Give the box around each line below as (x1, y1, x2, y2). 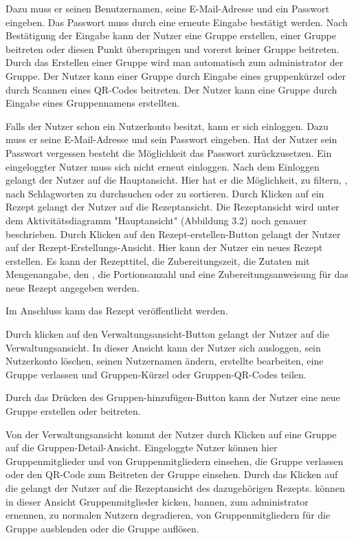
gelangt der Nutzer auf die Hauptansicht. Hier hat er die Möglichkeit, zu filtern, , (5, 173, 348, 187)
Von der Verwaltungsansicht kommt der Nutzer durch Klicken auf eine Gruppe (5, 426, 337, 441)
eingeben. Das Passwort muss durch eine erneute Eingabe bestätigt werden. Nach (5, 14, 348, 29)
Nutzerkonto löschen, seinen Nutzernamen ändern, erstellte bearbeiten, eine (5, 354, 324, 368)
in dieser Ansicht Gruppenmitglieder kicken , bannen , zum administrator (5, 494, 309, 508)
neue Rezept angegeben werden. (5, 280, 140, 294)
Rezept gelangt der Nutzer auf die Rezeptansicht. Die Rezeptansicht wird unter (5, 199, 340, 214)
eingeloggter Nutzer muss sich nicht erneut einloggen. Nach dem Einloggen (5, 159, 320, 173)
